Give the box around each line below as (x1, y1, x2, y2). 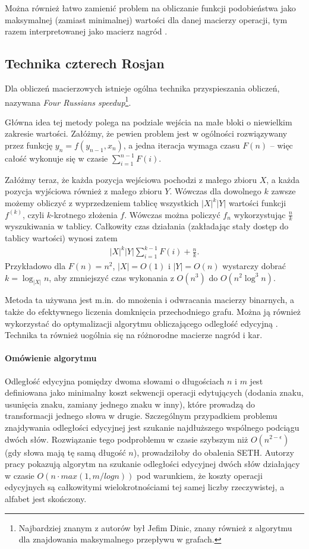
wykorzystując (234, 208, 286, 220)
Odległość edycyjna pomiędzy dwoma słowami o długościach (5, 374, 225, 387)
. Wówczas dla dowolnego (169, 185, 261, 197)
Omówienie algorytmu (5, 352, 97, 364)
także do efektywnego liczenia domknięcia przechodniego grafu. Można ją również (5, 305, 301, 317)
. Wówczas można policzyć (124, 208, 220, 220)
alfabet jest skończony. (5, 492, 87, 504)
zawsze (271, 185, 296, 197)
